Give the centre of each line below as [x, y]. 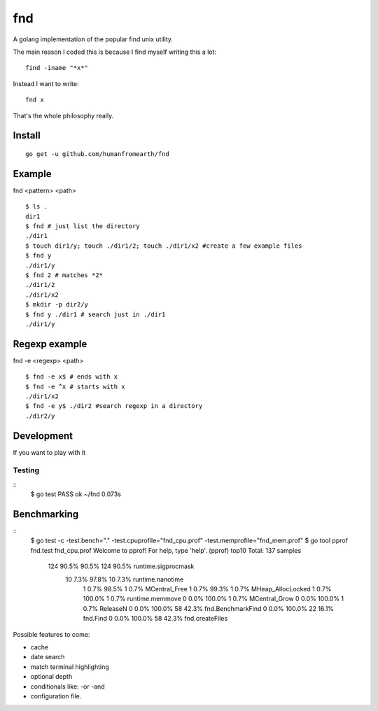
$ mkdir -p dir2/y [57, 305]
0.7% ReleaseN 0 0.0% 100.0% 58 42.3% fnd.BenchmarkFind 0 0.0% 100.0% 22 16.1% [209, 608]
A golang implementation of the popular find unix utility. [93, 39]
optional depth [51, 677]
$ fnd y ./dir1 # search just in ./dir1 [96, 314]
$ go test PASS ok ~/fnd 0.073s [76, 494]
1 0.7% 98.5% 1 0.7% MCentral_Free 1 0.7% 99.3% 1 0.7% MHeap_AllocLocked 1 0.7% [207, 589]
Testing [26, 470]
